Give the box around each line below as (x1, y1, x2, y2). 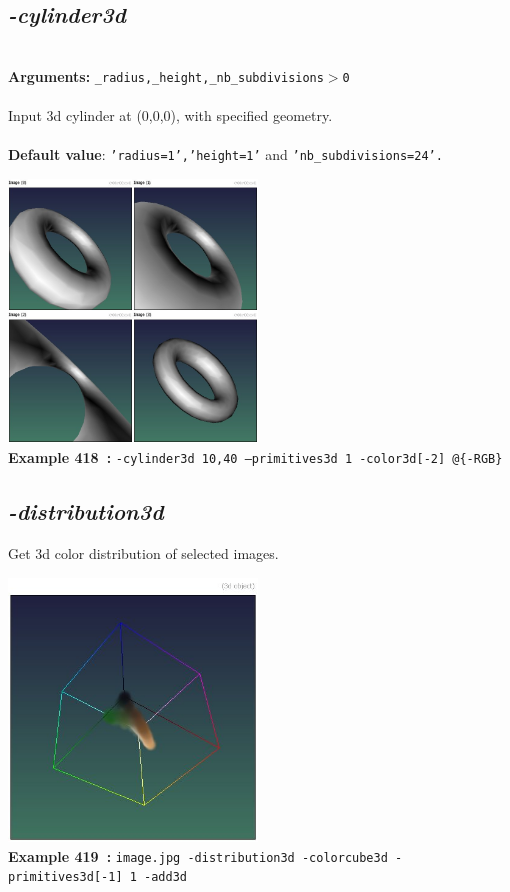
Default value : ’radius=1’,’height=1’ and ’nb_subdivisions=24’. (8, 144, 443, 165)
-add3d (144, 870, 187, 885)
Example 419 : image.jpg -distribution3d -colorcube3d (8, 845, 388, 866)
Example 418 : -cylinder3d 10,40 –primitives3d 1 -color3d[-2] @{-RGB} (8, 447, 503, 468)
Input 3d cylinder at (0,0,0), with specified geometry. (8, 105, 333, 126)
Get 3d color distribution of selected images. (8, 542, 279, 563)
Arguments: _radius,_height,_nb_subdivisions (8, 65, 324, 86)
